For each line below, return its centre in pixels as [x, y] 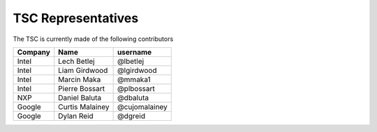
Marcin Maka [80, 79]
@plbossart [136, 88]
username [134, 52]
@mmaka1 [134, 79]
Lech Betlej [76, 61]
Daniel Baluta [80, 97]
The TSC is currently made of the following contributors [93, 39]
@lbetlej [131, 61]
